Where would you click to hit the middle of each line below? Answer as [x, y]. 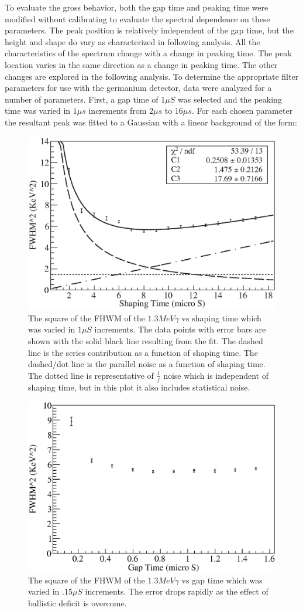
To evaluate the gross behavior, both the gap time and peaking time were [137, 7]
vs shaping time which [221, 318]
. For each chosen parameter [242, 111]
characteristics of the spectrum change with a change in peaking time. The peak [148, 53]
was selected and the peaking [230, 99]
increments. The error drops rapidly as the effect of [177, 591]
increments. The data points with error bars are [180, 329]
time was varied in [38, 111]
